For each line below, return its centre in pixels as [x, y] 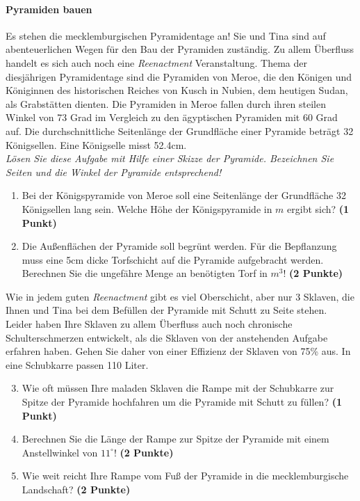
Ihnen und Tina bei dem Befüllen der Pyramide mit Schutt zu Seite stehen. [166, 310]
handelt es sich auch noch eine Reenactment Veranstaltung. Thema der [156, 62]
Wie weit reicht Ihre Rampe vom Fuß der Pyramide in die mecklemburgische [185, 476]
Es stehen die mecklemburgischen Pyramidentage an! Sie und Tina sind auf [166, 35]
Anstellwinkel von [60, 452]
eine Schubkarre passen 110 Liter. [77, 364]
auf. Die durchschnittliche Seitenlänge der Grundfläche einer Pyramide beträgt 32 [180, 130]
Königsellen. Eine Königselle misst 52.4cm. [96, 144]
